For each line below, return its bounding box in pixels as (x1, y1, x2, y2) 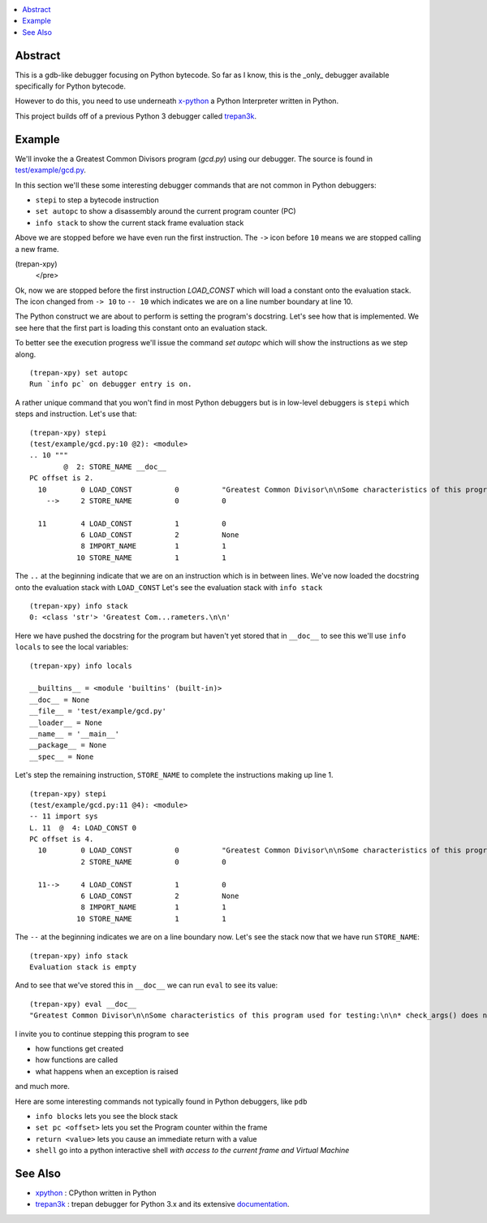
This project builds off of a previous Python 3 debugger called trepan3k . (15, 111, 257, 121)
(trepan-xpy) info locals (29, 661, 133, 670)
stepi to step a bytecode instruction (35, 195, 160, 205)
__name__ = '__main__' (29, 729, 120, 739)
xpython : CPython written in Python (35, 1187, 157, 1198)
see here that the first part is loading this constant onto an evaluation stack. (15, 323, 268, 332)
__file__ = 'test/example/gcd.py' (29, 707, 166, 716)
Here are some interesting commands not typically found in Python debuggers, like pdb (15, 1096, 308, 1106)
